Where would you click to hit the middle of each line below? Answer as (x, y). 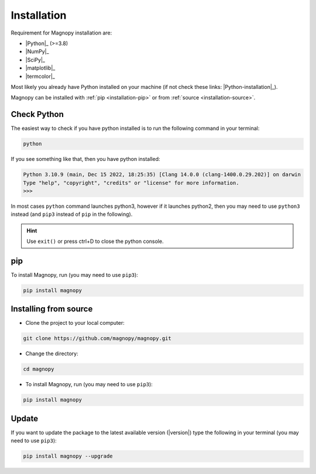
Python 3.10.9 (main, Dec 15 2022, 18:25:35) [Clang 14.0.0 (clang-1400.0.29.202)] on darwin (162, 175)
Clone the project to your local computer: (75, 323)
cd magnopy (39, 369)
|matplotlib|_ (40, 68)
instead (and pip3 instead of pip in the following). (72, 214)
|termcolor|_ (40, 76)
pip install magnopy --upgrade (68, 456)
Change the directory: (52, 353)
